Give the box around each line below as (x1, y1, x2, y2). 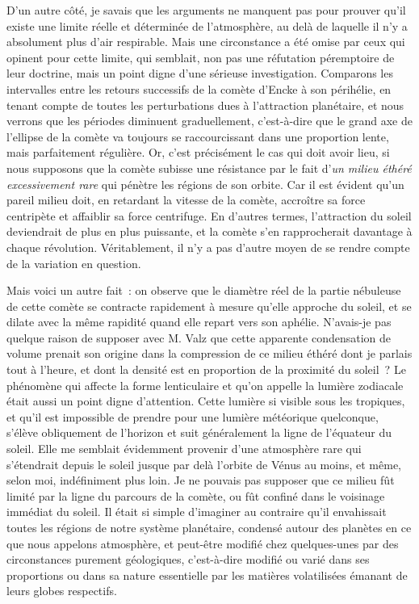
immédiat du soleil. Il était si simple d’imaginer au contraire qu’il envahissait (6, 503, 387, 520)
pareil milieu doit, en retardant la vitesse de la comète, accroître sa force (6, 191, 366, 208)
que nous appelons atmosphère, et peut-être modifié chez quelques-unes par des (6, 535, 399, 552)
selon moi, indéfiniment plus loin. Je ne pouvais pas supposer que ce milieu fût (6, 472, 395, 489)
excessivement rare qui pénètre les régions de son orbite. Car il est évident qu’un (6, 175, 404, 192)
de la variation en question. (6, 254, 141, 271)
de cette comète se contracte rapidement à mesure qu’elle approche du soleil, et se (6, 297, 412, 314)
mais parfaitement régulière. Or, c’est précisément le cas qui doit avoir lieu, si (6, 144, 390, 161)
